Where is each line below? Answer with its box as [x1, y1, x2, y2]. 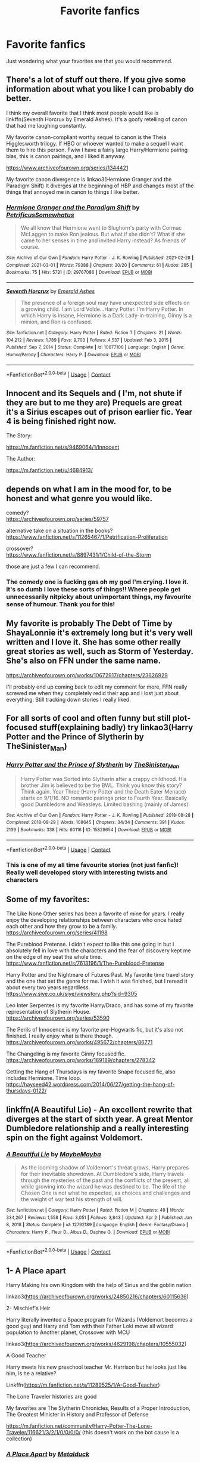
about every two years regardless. [6, 984, 90, 991]
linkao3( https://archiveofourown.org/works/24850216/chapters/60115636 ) [6, 1293, 189, 1300]
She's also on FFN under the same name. [6, 656, 161, 666]
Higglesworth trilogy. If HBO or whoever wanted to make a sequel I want [6, 140, 183, 147]
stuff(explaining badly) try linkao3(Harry [39, 723, 193, 733]
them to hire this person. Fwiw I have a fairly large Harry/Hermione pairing [6, 146, 188, 153]
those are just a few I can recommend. [6, 563, 101, 570]
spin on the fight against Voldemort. [6, 1132, 143, 1143]
